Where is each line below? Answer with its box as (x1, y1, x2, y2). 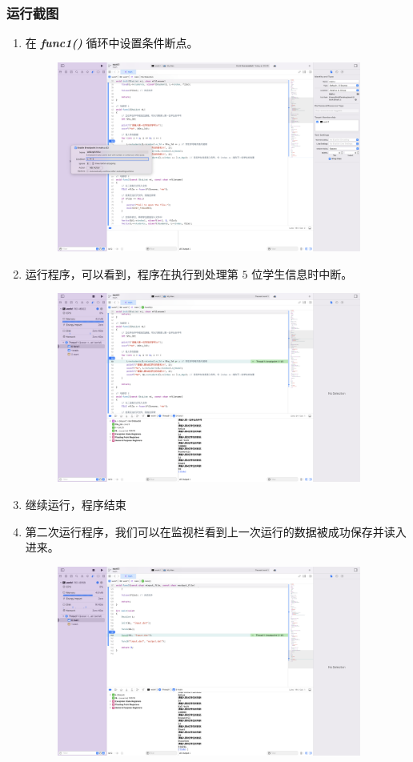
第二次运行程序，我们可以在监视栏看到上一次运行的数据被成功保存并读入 (25, 523, 407, 539)
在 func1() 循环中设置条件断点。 (25, 34, 198, 51)
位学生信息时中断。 (251, 265, 353, 282)
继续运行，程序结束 (25, 496, 126, 512)
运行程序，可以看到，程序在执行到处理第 (25, 265, 239, 282)
